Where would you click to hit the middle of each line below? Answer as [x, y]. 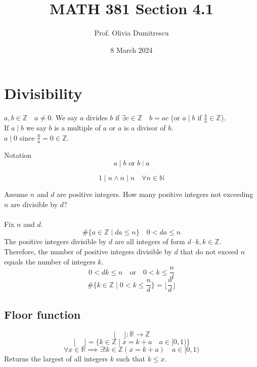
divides [97, 118]
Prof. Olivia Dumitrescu [132, 33]
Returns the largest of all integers [56, 358]
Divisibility [43, 93]
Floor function [42, 314]
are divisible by [34, 204]
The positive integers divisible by [55, 241]
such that [131, 358]
